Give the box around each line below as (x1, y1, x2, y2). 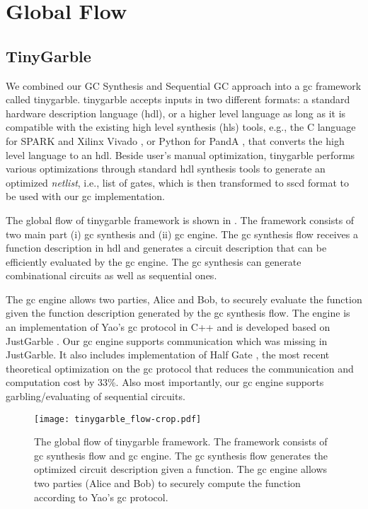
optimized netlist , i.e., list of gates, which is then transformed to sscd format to (6, 175, 350, 189)
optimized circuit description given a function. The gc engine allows (34, 462, 328, 476)
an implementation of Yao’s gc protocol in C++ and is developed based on (6, 320, 330, 334)
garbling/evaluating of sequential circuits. (6, 389, 185, 404)
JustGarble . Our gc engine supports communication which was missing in (6, 333, 328, 348)
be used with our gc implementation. (6, 189, 165, 204)
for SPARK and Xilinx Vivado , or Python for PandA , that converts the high (6, 133, 345, 148)
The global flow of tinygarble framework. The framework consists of (34, 434, 328, 449)
